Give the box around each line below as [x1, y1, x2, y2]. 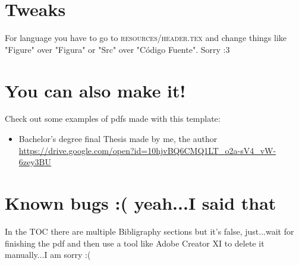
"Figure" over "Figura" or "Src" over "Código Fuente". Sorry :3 [5, 43, 230, 55]
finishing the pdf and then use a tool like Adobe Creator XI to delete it [5, 236, 265, 249]
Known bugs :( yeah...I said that [5, 191, 276, 214]
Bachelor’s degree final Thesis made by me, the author [18, 132, 218, 145]
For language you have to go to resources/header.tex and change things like [5, 31, 287, 44]
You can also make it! [5, 78, 186, 102]
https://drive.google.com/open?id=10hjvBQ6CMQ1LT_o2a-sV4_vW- [18, 144, 276, 156]
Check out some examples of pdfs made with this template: [5, 112, 221, 125]
